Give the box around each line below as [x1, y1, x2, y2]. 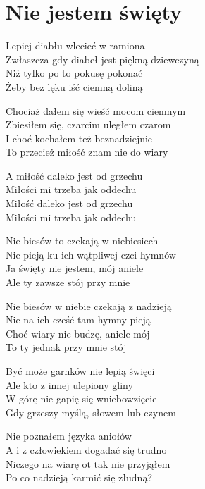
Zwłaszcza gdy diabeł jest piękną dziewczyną [6, 51, 199, 66]
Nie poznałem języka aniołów [6, 428, 132, 443]
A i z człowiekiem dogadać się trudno [6, 442, 167, 457]
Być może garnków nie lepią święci [6, 364, 155, 378]
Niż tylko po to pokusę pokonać [6, 66, 143, 80]
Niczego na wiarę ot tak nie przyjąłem [6, 456, 170, 471]
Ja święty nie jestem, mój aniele [6, 261, 144, 276]
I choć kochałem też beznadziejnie [6, 130, 153, 145]
